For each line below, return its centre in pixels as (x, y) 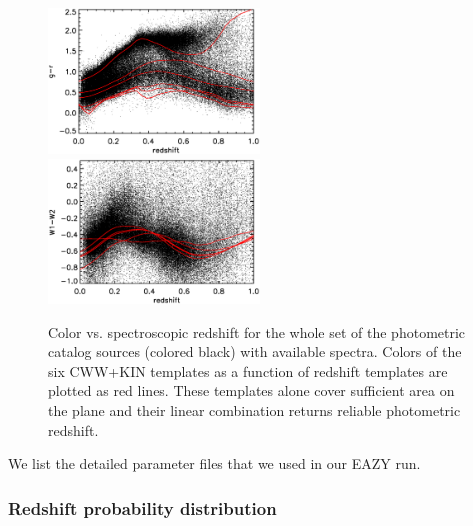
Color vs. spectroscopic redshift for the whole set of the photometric (257, 331)
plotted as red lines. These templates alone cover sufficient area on (251, 390)
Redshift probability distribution (142, 507)
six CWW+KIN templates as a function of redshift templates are (248, 370)
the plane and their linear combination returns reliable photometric (254, 410)
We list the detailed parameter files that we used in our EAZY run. (214, 463)
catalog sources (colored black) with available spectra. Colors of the (255, 351)
